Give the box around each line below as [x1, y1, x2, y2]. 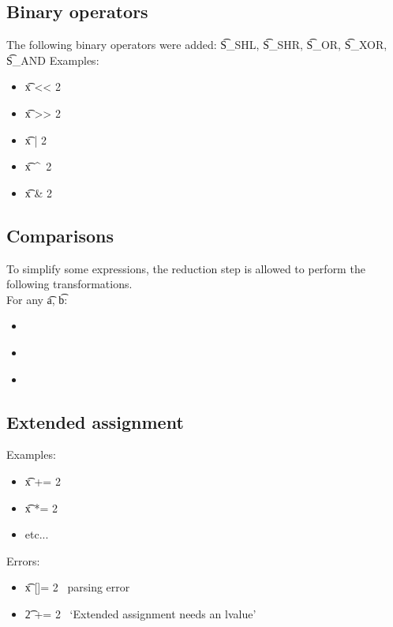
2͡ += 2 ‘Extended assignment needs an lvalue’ [24, 605, 256, 621]
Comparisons [6, 223, 114, 247]
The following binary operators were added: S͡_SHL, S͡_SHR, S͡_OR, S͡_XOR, [6, 36, 387, 53]
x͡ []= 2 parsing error [24, 579, 130, 595]
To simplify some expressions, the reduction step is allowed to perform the [6, 260, 365, 276]
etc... [24, 526, 49, 543]
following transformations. [6, 276, 133, 292]
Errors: [6, 552, 40, 569]
